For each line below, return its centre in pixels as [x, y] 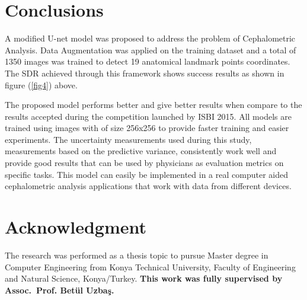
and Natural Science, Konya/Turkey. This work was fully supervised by [144, 278]
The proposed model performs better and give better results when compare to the [153, 105]
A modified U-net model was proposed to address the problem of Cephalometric [150, 38]
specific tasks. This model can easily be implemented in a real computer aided [146, 174]
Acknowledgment [76, 227]
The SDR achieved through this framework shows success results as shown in [145, 73]
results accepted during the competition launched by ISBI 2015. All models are [148, 116]
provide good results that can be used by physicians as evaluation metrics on [144, 163]
